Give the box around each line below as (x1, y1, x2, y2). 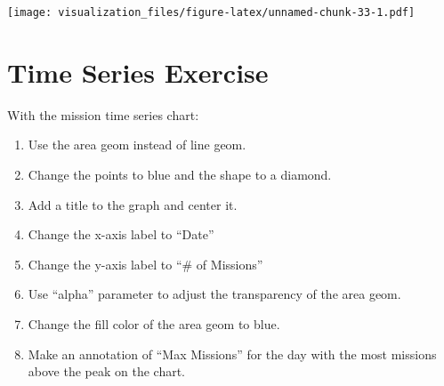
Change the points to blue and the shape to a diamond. (28, 165, 332, 183)
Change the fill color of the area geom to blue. (28, 314, 280, 333)
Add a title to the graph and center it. (28, 195, 238, 213)
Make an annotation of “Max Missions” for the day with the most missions (28, 344, 437, 363)
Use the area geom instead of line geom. (28, 135, 246, 154)
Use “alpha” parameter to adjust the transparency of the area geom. (28, 285, 401, 303)
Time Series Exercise (7, 53, 269, 90)
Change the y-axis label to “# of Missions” (28, 254, 263, 273)
